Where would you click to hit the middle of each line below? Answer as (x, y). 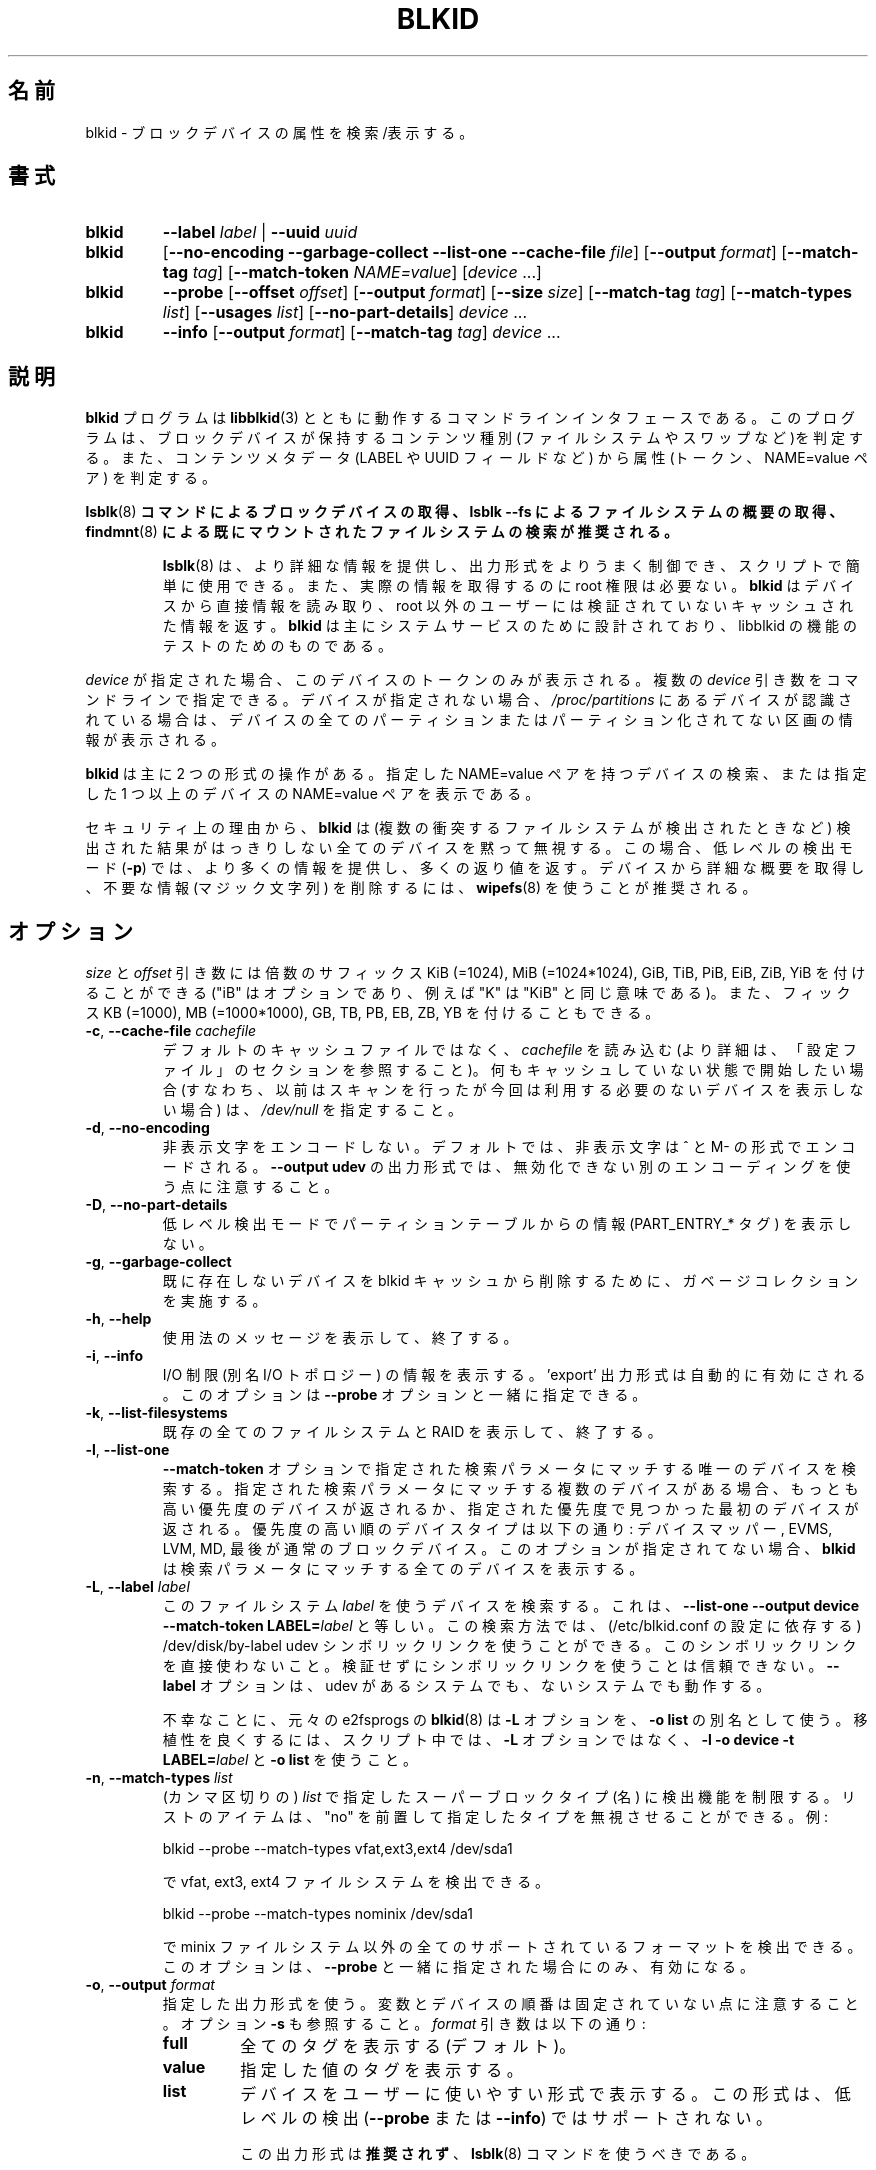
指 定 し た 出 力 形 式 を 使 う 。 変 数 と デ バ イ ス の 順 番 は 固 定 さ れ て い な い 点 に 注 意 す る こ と (510, 2004)
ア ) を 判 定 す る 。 (151, 478)
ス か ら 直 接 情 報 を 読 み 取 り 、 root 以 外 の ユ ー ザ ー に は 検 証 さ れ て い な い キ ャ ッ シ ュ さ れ (507, 606)
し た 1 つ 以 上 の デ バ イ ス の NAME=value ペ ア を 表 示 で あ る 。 (312, 794)
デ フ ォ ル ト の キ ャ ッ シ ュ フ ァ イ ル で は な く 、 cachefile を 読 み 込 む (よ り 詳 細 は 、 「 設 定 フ (509, 1050)
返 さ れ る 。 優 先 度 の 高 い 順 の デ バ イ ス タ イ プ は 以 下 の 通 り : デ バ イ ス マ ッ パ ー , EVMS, (497, 1529)
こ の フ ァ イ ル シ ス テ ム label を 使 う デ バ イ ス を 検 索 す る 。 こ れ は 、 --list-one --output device (511, 1606)
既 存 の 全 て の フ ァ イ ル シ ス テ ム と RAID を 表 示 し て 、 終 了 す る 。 (412, 1432)
